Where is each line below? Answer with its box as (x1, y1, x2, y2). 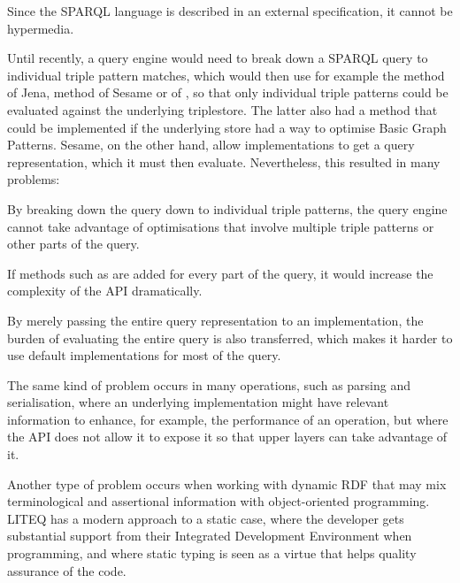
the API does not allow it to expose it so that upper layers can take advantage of (7, 427, 448, 446)
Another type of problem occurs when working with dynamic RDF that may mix (7, 474, 447, 493)
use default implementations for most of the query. (7, 346, 281, 364)
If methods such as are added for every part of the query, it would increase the (7, 264, 433, 282)
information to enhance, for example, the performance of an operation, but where (7, 410, 448, 428)
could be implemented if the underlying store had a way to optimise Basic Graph (7, 118, 447, 136)
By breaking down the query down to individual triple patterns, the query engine (7, 199, 448, 218)
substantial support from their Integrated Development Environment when (7, 526, 412, 545)
